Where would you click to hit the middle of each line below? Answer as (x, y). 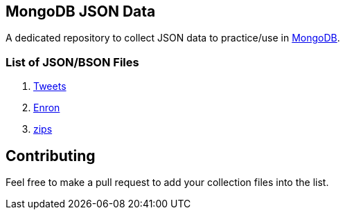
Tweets (50, 86)
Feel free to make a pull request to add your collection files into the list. (167, 183)
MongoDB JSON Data (81, 11)
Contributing (51, 156)
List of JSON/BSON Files (72, 62)
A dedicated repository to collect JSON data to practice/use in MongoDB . (173, 38)
